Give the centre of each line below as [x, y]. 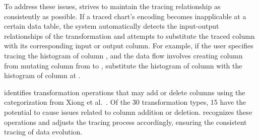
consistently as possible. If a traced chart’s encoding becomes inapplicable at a [125, 16]
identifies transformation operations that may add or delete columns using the [125, 92]
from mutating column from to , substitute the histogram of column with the [123, 65]
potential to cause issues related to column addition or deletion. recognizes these [128, 112]
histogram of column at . [42, 75]
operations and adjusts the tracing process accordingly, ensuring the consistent [125, 122]
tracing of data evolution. [43, 132]
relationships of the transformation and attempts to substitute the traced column [129, 36]
